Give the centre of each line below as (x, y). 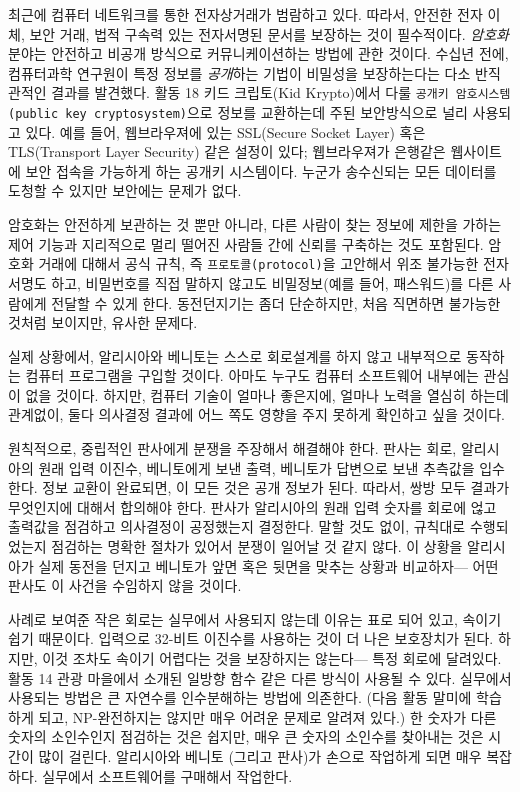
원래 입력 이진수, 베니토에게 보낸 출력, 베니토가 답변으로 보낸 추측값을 (256, 467)
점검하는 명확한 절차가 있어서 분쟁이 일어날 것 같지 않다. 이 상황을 (257, 546)
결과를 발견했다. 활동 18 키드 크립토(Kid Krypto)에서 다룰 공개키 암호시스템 (281, 92)
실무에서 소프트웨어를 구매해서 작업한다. (167, 775)
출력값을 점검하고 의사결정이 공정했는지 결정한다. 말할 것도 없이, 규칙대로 (237, 526)
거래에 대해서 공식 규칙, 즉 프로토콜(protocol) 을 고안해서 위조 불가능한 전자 (273, 263)
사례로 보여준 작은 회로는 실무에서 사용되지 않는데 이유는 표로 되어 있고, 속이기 (255, 618)
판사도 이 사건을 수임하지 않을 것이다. (125, 585)
